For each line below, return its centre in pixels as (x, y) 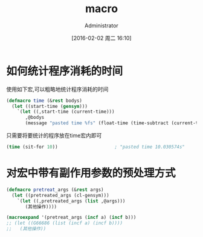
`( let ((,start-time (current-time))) (66, 112)
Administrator (101, 25)
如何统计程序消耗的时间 (65, 71)
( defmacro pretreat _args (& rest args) (55, 190)
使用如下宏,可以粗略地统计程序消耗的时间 (57, 89)
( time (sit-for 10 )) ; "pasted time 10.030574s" (96, 147)
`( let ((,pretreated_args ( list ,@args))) (71, 201)
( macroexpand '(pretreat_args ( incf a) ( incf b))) (71, 218)
